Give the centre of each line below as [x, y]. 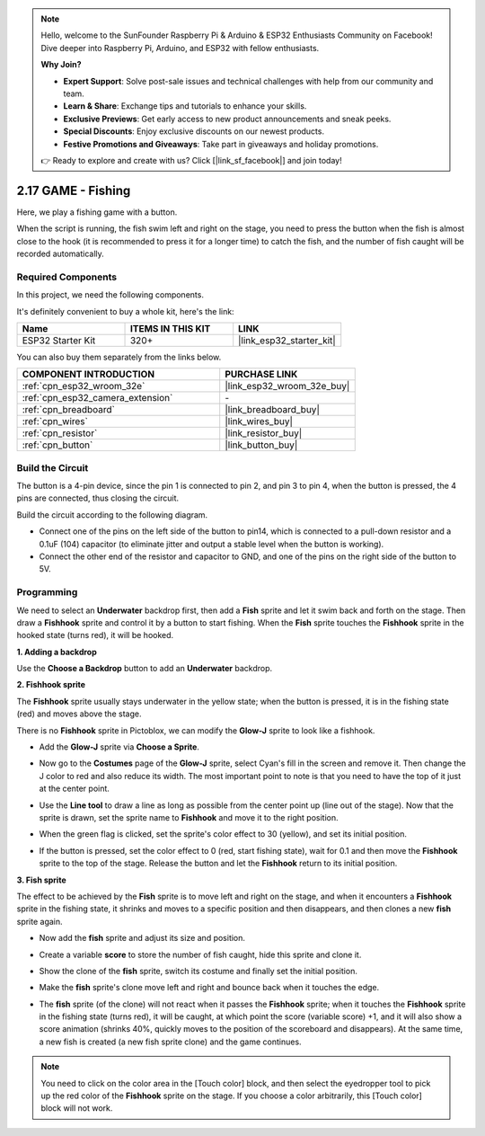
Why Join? [61, 65]
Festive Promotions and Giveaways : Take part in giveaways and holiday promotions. [221, 144]
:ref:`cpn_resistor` [60, 433]
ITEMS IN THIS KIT [170, 328]
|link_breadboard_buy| [273, 410]
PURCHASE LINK [261, 375]
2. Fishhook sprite [51, 685]
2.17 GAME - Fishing [74, 190]
